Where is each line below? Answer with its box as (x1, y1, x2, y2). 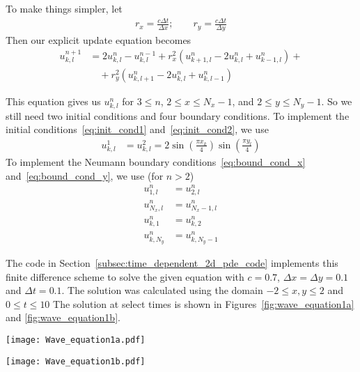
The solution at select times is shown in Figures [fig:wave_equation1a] (53, 296, 354, 311)
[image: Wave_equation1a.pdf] (6, 335, 146, 346)
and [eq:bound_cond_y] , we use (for (6, 168, 164, 183)
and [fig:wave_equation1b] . (6, 310, 120, 325)
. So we (321, 93, 352, 108)
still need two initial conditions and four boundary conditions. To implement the (6, 108, 350, 123)
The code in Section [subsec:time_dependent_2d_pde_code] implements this (6, 256, 338, 270)
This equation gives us (6, 93, 101, 108)
